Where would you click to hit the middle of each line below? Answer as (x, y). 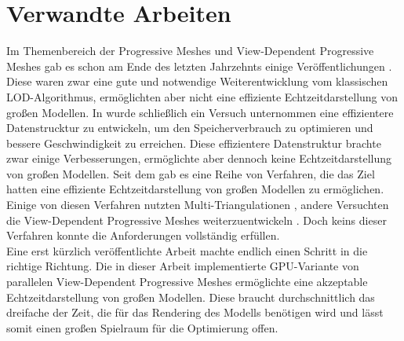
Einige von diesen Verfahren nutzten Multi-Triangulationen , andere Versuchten (198, 205)
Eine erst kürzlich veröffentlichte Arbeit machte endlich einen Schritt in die (187, 250)
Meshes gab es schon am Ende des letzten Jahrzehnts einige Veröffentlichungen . (199, 66)
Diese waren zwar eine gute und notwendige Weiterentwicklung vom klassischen (197, 81)
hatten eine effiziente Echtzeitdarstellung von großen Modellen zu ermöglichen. (195, 189)
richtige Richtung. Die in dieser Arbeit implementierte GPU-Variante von (183, 266)
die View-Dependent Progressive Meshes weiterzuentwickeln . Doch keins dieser (197, 220)
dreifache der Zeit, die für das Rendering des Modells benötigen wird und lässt (195, 312)
